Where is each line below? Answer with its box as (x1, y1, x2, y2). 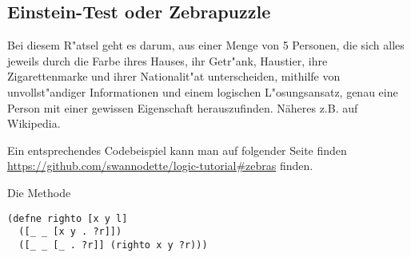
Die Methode (7, 184, 71, 200)
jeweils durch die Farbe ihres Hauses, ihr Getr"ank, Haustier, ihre (7, 52, 328, 69)
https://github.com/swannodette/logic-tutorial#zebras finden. (7, 157, 313, 174)
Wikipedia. (7, 115, 61, 132)
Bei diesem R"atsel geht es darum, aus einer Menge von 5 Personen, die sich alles (7, 37, 405, 53)
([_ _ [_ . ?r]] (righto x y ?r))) (18, 239, 208, 251)
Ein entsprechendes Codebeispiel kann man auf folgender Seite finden (7, 141, 347, 158)
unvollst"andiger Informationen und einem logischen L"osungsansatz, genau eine (7, 83, 398, 100)
